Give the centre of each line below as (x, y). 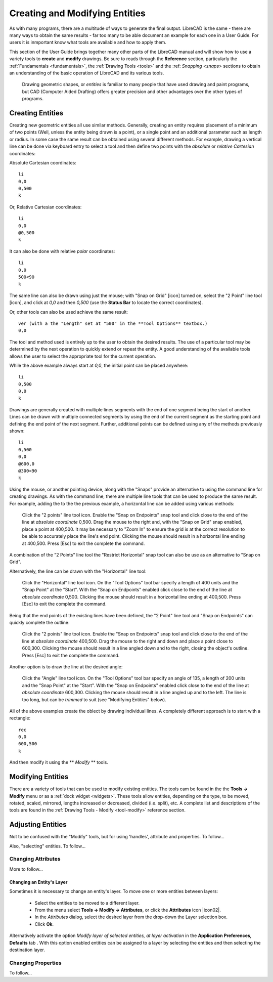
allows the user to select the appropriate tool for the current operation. (83, 356)
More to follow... (26, 869)
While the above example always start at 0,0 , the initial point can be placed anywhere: (99, 365)
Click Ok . (44, 924)
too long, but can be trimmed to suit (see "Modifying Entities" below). (94, 699)
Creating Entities (36, 113)
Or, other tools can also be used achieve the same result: (69, 312)
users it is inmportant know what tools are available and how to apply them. (88, 42)
